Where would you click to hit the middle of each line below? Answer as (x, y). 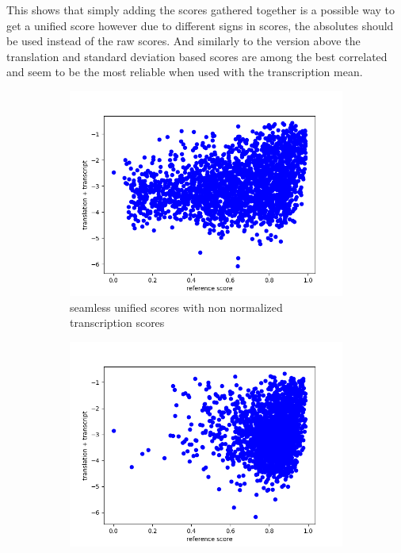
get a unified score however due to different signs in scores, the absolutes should (200, 25)
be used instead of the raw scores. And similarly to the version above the (183, 41)
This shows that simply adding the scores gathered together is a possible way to (200, 10)
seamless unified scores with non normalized (176, 307)
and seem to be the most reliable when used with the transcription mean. (185, 72)
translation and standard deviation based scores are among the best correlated (197, 56)
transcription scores (117, 323)
